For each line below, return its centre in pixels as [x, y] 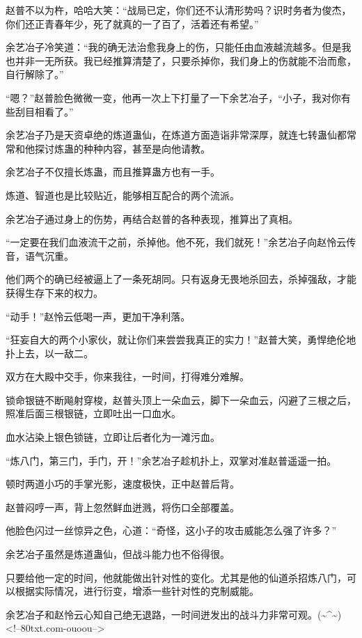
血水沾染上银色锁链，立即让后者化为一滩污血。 [113, 437]
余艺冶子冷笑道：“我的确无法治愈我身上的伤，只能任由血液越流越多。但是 [174, 47]
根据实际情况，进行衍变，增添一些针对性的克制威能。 [137, 591]
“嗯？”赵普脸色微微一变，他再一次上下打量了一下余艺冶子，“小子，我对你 [173, 97]
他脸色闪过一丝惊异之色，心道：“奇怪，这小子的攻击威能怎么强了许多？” [171, 530]
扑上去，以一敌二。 [49, 353]
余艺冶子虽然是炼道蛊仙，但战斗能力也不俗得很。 [118, 554]
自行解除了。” [35, 74]
